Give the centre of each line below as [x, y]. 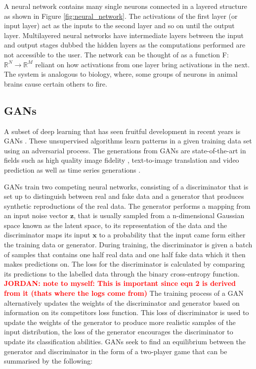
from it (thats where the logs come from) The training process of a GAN [124, 293]
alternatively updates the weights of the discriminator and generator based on [122, 302]
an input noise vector [36, 215]
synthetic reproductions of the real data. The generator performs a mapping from [127, 206]
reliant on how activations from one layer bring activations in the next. [143, 64]
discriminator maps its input [47, 235]
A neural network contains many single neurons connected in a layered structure [126, 6]
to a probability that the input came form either [172, 235]
